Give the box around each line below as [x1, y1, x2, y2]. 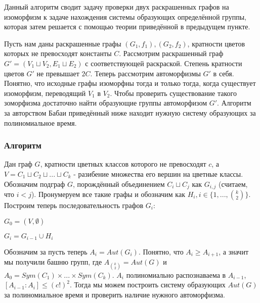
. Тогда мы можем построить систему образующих [69, 279, 226, 290]
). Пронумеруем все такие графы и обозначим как [31, 188, 185, 199]
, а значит [219, 246, 249, 257]
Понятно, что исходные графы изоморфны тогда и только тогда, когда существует [4, 78, 256, 88]
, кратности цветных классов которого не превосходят [40, 159, 206, 169]
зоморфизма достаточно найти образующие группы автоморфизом [4, 97, 207, 108]
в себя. [213, 68, 234, 78]
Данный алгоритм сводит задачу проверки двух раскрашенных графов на [4, 2, 229, 12]
